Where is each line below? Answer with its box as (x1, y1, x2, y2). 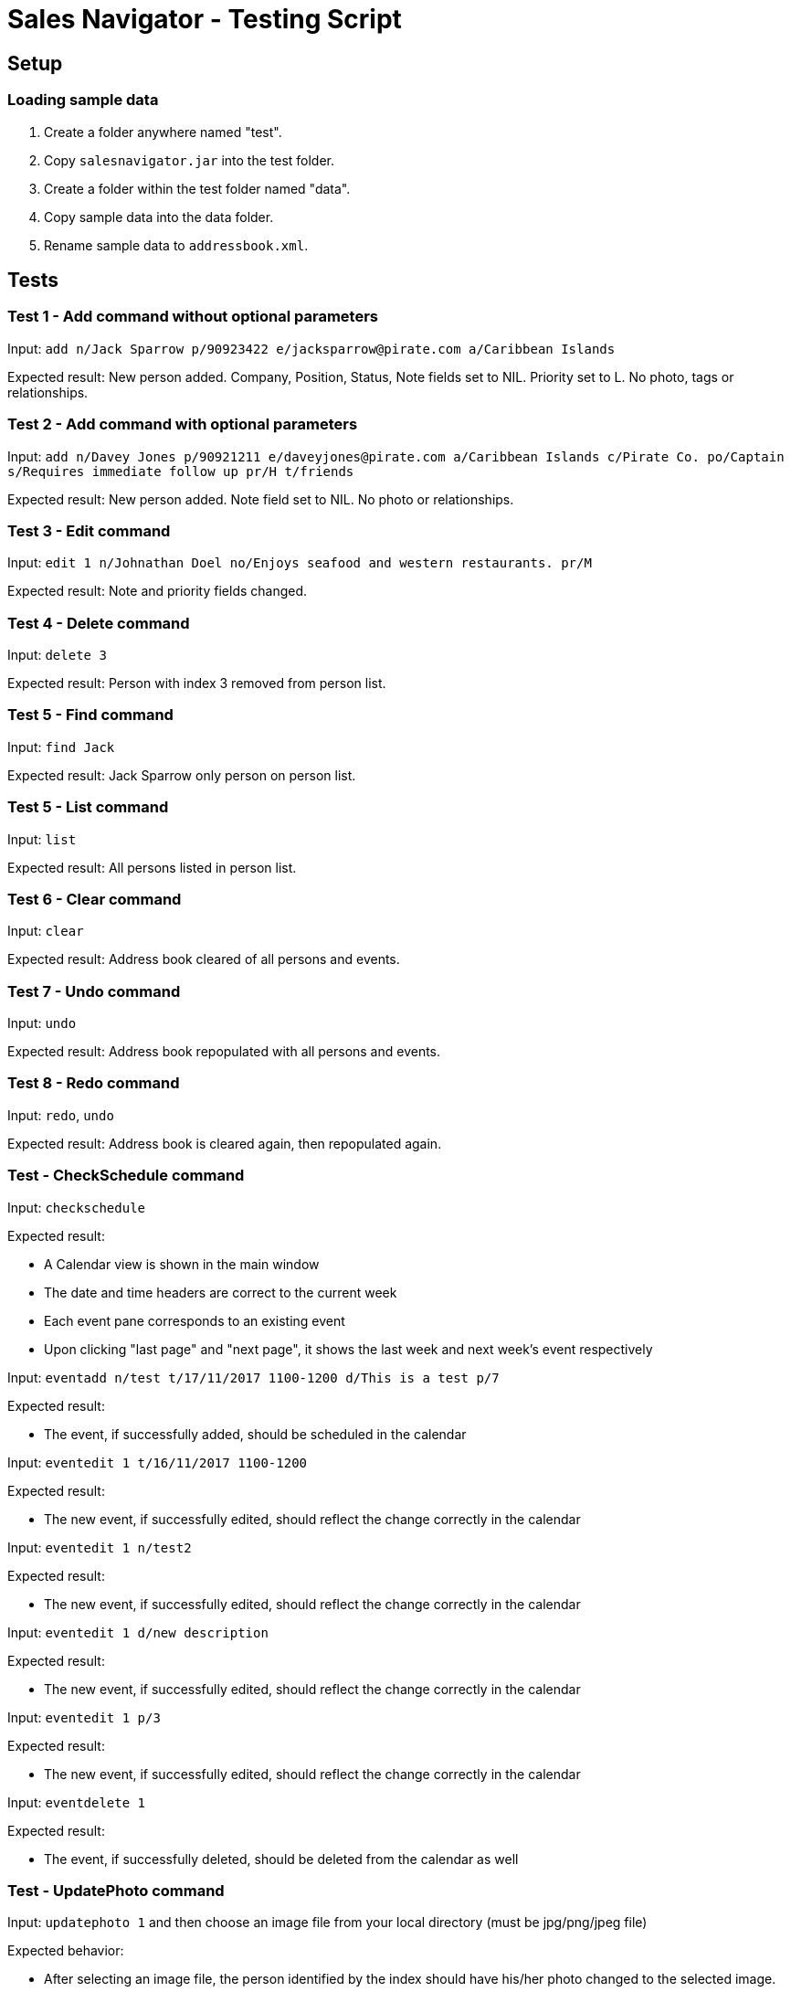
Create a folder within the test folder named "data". (44, 180, 351, 196)
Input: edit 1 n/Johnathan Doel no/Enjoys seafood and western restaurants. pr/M (7, 555, 592, 571)
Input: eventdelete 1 (7, 1794, 146, 1810)
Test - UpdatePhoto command (7, 1881, 225, 1900)
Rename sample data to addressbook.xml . (44, 237, 309, 253)
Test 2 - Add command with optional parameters (7, 415, 358, 434)
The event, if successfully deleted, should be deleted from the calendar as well (44, 1850, 519, 1867)
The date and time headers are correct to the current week (44, 1284, 397, 1300)
